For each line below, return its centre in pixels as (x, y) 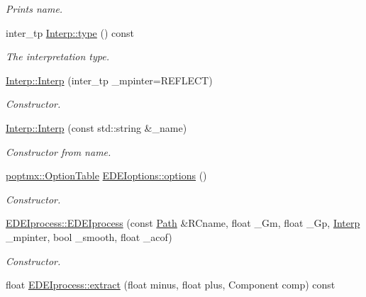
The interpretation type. (57, 56)
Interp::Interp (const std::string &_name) (96, 127)
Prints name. (34, 9)
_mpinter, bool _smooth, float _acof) (89, 236)
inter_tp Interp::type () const (70, 32)
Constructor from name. (59, 151)
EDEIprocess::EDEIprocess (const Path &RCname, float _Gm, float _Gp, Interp (183, 223)
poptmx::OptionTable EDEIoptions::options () (106, 175)
